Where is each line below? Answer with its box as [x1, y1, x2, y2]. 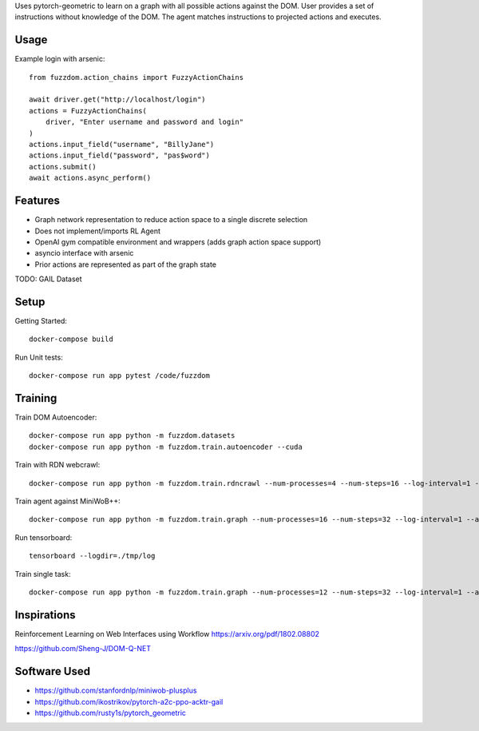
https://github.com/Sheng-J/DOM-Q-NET [14, 644, 152, 654]
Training [14, 391, 57, 405]
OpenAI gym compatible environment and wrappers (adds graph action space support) [34, 236, 322, 247]
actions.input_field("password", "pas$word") [29, 151, 211, 160]
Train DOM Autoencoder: [14, 412, 97, 423]
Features [14, 194, 60, 208]
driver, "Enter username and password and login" [45, 117, 243, 127]
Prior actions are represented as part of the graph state [34, 260, 217, 269]
